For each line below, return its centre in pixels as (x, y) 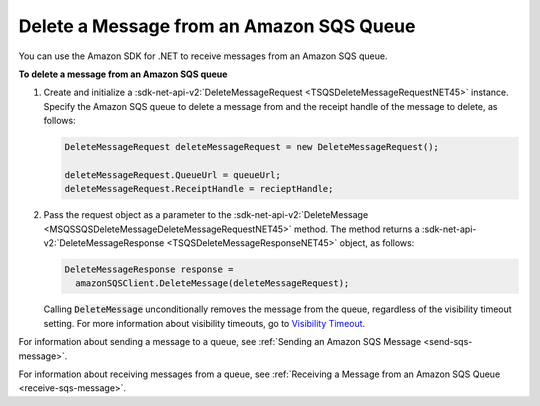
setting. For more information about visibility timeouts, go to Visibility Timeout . (204, 323)
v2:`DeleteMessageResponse (104, 243)
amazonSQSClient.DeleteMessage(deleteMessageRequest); (212, 283)
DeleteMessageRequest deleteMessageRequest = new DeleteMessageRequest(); (252, 147)
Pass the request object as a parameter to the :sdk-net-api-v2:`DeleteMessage (206, 215)
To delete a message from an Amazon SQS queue (123, 74)
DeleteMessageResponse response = (149, 269)
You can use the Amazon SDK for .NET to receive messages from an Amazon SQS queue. (203, 56)
